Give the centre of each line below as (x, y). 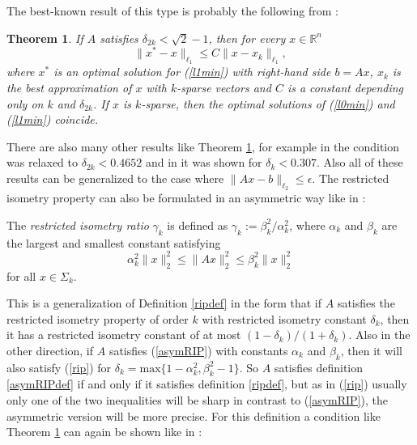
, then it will (371, 350)
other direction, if (50, 350)
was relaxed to (42, 162)
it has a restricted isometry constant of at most (124, 335)
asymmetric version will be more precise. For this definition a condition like (194, 415)
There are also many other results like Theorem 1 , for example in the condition (203, 146)
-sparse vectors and (224, 88)
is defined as (198, 225)
